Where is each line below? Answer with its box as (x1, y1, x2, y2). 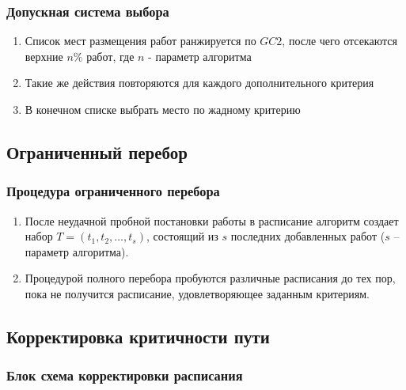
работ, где (86, 47, 135, 64)
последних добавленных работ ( (230, 228, 385, 244)
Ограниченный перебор (6, 139, 188, 164)
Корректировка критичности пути (6, 324, 270, 348)
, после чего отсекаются (282, 32, 397, 49)
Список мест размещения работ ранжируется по (25, 32, 256, 49)
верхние (25, 47, 63, 64)
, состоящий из (146, 228, 218, 244)
